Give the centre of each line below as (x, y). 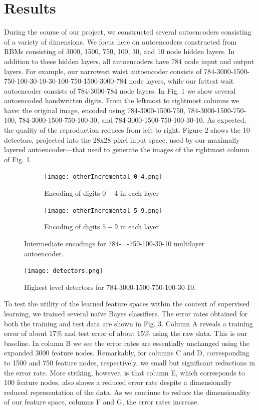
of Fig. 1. (18, 159)
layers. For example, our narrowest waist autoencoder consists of (103, 71)
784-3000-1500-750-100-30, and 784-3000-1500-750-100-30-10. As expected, (133, 120)
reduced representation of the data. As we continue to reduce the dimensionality (127, 392)
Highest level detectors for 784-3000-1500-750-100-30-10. (110, 287)
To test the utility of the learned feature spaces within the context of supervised (127, 304)
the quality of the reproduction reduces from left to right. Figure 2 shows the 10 (127, 130)
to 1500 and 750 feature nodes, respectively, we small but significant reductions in (130, 362)
